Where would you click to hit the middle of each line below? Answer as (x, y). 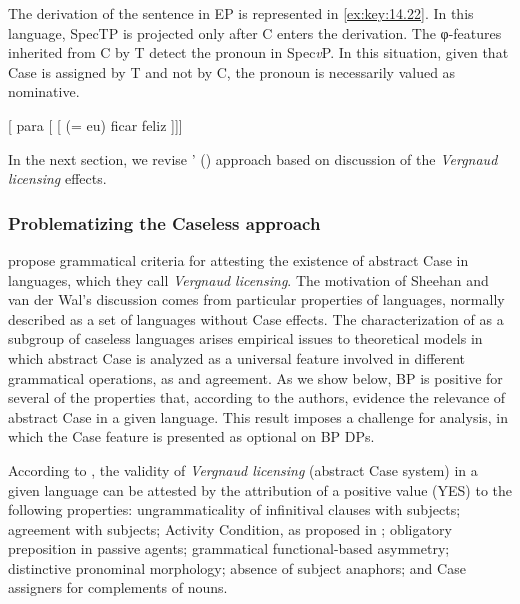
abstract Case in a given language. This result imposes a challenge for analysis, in (258, 416)
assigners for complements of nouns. (118, 587)
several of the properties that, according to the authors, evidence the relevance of (257, 397)
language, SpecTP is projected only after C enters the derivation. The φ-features (255, 32)
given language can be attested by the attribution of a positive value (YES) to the (260, 489)
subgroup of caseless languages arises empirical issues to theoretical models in (245, 338)
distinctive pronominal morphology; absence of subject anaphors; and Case (237, 567)
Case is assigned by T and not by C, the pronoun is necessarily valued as (232, 71)
